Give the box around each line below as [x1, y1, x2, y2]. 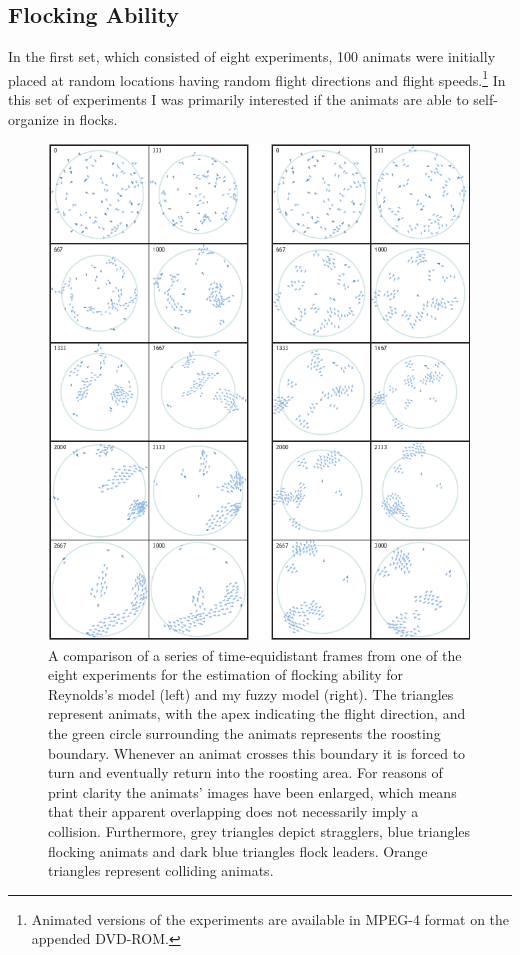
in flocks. [63, 108, 118, 129]
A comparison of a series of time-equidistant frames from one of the [48, 644, 462, 665]
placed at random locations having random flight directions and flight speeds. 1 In [8, 66, 506, 90]
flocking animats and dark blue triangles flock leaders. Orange [48, 840, 428, 861]
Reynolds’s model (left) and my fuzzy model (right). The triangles [48, 683, 454, 704]
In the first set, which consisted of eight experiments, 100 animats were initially [8, 46, 496, 67]
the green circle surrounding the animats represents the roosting [48, 723, 441, 743]
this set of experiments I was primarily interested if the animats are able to [8, 89, 469, 110]
